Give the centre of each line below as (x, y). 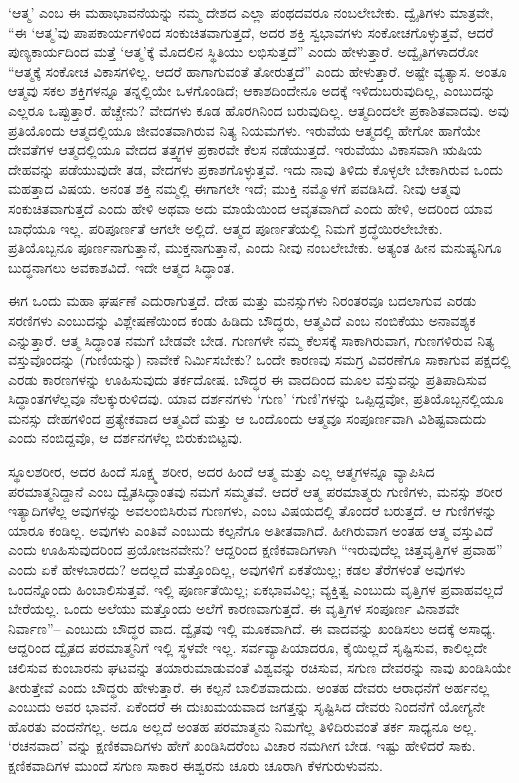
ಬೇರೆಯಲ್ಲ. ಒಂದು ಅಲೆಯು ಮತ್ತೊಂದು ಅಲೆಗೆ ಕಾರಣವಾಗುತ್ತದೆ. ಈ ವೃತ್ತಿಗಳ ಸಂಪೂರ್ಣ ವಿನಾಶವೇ (234, 608)
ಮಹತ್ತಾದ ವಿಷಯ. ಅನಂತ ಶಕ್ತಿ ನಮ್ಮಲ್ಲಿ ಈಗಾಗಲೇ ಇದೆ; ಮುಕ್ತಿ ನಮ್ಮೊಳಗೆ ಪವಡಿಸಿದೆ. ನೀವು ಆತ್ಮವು (234, 188)
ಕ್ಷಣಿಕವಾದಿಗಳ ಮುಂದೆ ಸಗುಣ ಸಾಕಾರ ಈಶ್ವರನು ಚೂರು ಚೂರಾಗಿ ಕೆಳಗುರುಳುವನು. (195, 764)
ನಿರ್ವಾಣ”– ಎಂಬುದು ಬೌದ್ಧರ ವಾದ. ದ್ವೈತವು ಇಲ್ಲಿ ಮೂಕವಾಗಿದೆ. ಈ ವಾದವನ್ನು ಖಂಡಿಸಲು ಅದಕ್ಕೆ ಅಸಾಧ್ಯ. (252, 627)
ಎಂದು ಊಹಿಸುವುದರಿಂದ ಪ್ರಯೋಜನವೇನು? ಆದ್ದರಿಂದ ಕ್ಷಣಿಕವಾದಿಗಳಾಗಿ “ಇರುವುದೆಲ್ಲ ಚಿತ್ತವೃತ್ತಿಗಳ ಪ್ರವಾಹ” (255, 549)
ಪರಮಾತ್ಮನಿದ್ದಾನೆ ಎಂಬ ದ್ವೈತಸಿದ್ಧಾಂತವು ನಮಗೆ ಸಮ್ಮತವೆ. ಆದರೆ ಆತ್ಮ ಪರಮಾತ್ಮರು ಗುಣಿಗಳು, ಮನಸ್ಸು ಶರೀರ (255, 490)
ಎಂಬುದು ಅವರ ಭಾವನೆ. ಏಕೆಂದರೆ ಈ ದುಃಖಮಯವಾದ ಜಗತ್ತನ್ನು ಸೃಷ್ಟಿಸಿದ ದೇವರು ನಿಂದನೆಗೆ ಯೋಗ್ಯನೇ (247, 706)
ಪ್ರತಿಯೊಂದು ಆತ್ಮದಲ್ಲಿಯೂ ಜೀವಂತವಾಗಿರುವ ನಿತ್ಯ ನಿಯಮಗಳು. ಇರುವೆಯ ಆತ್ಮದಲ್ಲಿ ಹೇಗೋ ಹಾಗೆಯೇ (244, 129)
